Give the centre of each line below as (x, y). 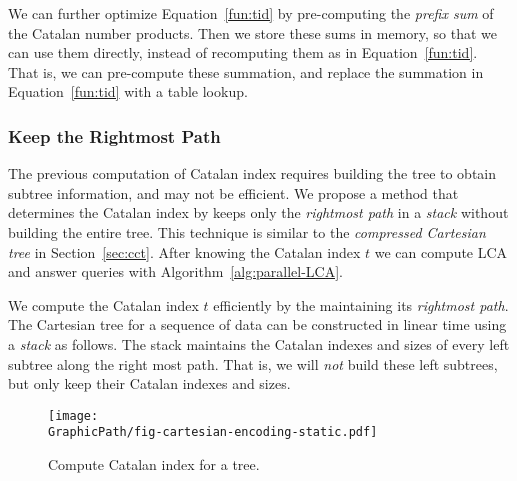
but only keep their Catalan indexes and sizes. (149, 383)
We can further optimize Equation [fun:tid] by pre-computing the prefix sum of (251, 13)
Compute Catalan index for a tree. (154, 464)
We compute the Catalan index (103, 304)
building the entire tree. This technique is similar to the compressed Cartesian (247, 231)
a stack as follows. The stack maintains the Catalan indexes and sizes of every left (259, 343)
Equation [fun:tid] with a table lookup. (128, 91)
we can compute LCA (441, 251)
